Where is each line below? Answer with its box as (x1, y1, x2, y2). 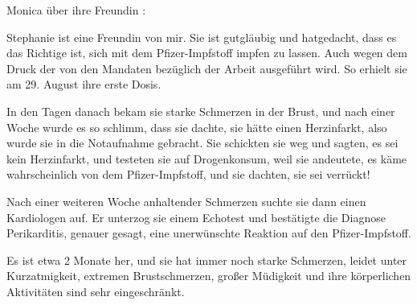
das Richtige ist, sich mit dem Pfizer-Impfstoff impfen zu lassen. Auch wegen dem (6, 44, 407, 61)
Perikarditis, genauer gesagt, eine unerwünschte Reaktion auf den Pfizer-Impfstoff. (6, 225, 411, 241)
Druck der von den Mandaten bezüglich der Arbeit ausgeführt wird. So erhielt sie (6, 60, 407, 76)
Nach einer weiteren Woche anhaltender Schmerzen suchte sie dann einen (6, 192, 366, 209)
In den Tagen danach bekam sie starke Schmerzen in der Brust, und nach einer (6, 102, 395, 119)
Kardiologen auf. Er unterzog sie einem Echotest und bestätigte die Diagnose (6, 208, 386, 225)
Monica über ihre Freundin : (6, 2, 146, 18)
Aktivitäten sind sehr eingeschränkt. (6, 282, 185, 299)
